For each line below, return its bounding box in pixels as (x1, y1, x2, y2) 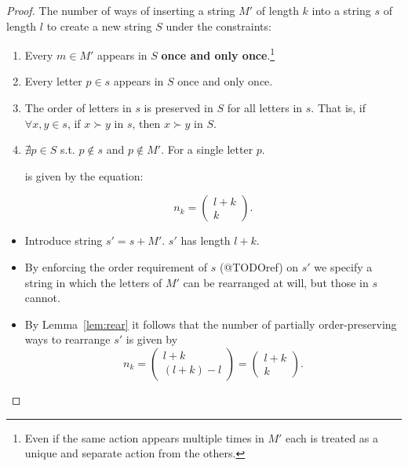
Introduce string (24, 232, 103, 249)
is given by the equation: (24, 167, 144, 184)
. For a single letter (161, 141, 253, 158)
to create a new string (46, 17, 152, 34)
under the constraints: (166, 17, 271, 34)
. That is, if (311, 100, 366, 116)
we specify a (314, 259, 373, 275)
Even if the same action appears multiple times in (24, 429, 264, 446)
